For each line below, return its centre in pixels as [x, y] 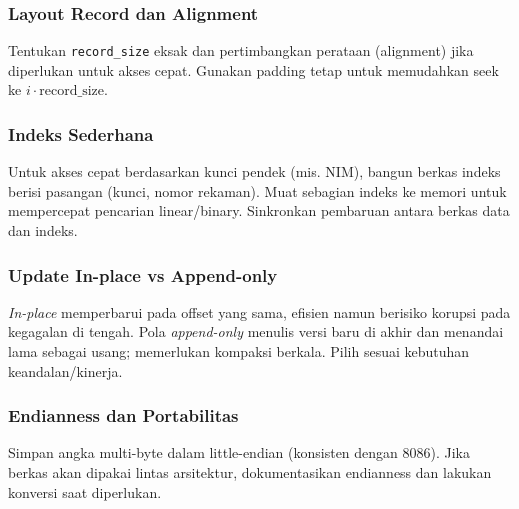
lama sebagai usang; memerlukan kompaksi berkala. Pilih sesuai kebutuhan [239, 351]
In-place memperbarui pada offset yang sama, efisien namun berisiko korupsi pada [259, 311]
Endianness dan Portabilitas [123, 415]
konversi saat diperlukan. [85, 491]
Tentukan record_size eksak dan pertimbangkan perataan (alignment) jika [241, 50]
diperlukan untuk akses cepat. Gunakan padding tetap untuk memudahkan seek [253, 69]
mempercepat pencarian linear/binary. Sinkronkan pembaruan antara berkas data [259, 210]
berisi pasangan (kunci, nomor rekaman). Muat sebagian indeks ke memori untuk [257, 190]
